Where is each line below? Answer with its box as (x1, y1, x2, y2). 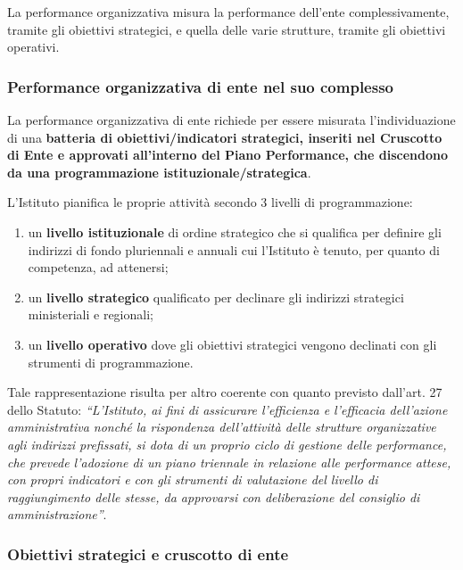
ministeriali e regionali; (28, 305, 153, 324)
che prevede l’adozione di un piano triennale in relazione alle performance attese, (7, 452, 451, 471)
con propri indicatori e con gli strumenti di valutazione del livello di (7, 470, 378, 489)
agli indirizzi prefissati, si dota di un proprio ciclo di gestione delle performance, (7, 434, 447, 453)
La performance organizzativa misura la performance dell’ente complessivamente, (7, 3, 450, 21)
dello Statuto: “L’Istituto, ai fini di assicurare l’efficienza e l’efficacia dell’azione (7, 400, 448, 418)
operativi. (7, 37, 60, 56)
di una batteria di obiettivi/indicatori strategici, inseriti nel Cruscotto (7, 128, 442, 146)
